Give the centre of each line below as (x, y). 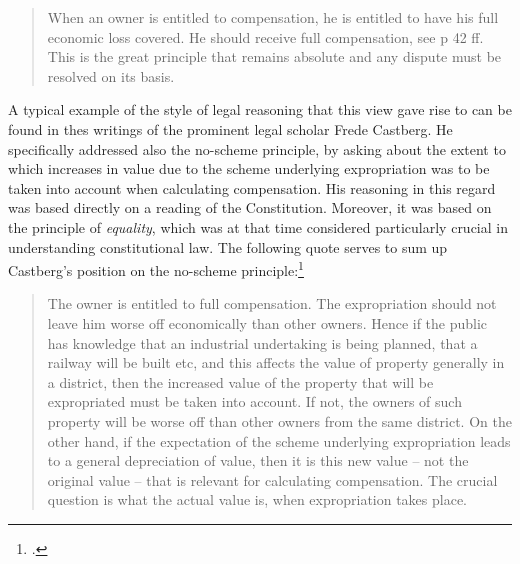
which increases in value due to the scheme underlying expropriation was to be (249, 168)
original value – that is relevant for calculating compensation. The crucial (272, 479)
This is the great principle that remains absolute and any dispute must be (274, 56)
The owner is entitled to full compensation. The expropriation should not (272, 303)
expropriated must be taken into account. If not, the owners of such (254, 401)
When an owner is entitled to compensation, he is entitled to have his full (273, 17)
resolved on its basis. (111, 75)
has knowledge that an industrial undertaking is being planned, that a (262, 342)
